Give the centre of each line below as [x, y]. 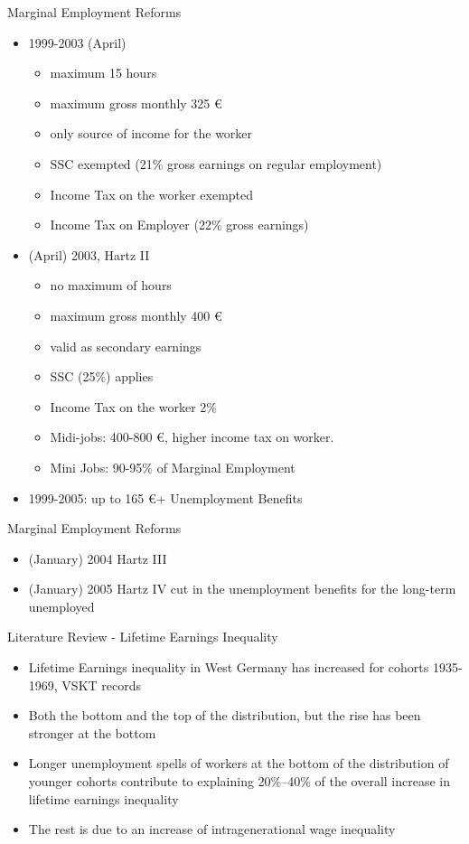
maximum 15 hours [103, 73]
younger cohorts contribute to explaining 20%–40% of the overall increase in [239, 781]
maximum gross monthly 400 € [136, 315]
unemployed [61, 606]
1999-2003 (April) [77, 42]
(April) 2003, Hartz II [89, 254]
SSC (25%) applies [102, 376]
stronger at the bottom [92, 732]
